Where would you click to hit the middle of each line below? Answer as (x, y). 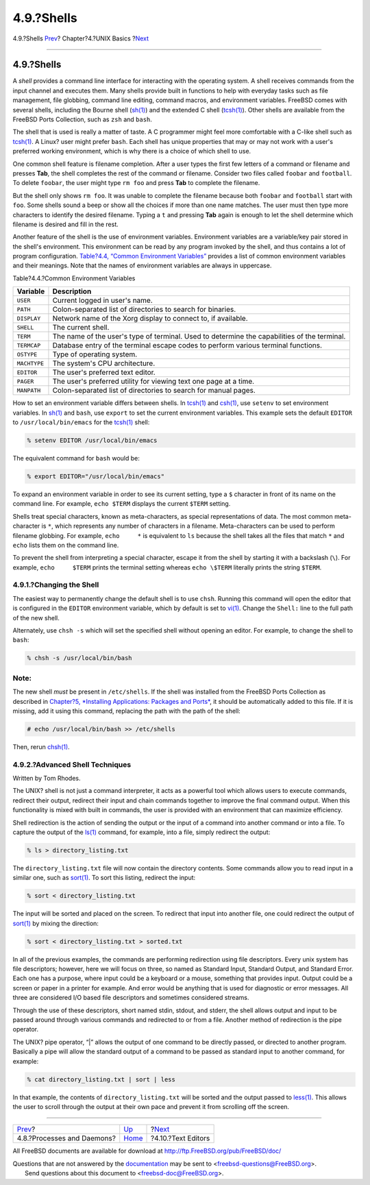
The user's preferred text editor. (104, 372)
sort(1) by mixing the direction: (56, 923)
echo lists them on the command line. (66, 545)
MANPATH (29, 390)
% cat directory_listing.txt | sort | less (101, 1079)
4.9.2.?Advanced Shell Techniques (72, 764)
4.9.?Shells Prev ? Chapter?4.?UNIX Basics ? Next (81, 38)
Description (72, 291)
